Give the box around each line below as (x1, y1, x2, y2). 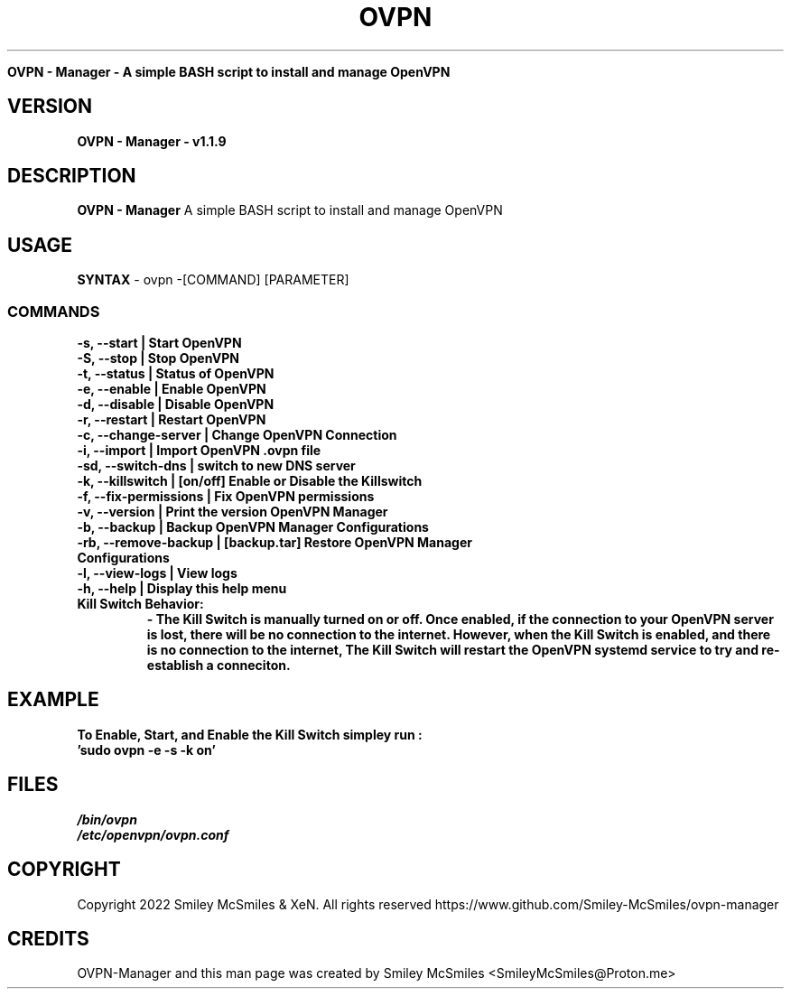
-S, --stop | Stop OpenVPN (77, 350, 239, 367)
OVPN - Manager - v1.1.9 (77, 133, 227, 149)
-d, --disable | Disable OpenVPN (77, 396, 275, 413)
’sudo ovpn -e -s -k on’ (77, 741, 216, 758)
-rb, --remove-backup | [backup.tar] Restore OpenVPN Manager (77, 535, 472, 551)
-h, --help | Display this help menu (77, 581, 287, 597)
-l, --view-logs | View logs (77, 565, 237, 582)
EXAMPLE (7, 688, 99, 712)
